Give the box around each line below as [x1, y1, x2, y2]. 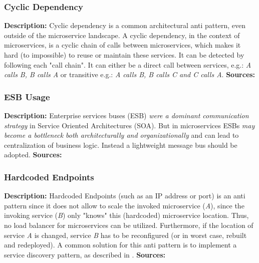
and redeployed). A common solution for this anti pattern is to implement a [4, 239, 237, 250]
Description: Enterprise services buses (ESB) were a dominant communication [4, 110, 249, 120]
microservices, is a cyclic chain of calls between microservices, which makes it [4, 40, 241, 50]
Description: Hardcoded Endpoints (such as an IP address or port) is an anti [4, 190, 245, 201]
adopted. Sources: [4, 149, 62, 160]
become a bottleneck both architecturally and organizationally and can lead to [4, 130, 239, 140]
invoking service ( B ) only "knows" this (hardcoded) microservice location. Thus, [4, 210, 249, 220]
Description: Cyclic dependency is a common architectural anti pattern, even [4, 20, 245, 31]
